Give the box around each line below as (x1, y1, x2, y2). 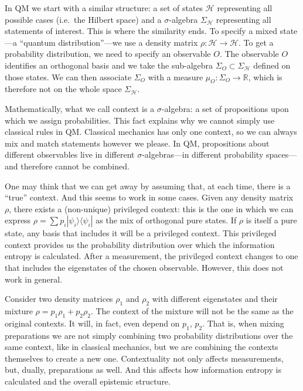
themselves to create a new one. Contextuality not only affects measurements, (5, 352, 284, 364)
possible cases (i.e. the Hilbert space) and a (5, 13, 162, 25)
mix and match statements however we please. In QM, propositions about (5, 137, 270, 149)
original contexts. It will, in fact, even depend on (5, 317, 180, 329)
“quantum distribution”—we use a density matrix (19, 36, 198, 48)
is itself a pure (246, 214, 297, 226)
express (5, 214, 31, 226)
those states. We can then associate (5, 70, 132, 83)
